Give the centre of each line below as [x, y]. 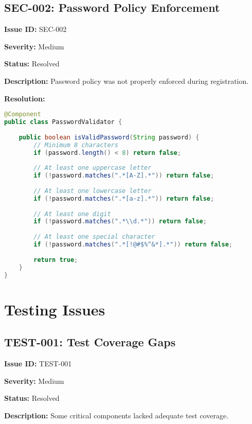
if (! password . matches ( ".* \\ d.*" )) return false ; [120, 222]
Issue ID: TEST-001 [38, 363]
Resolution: [25, 98]
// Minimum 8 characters [76, 145]
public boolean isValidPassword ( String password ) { [109, 137]
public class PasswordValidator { [63, 122]
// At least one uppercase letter [93, 168]
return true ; [56, 260]
